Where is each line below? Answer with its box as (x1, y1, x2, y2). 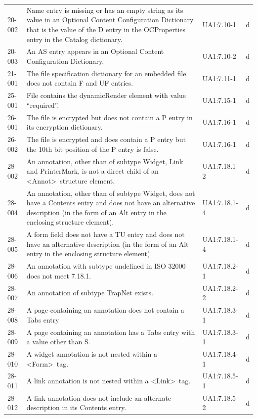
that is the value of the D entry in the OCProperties (26, 24, 185, 34)
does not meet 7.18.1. (26, 270, 91, 280)
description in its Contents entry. (26, 402, 127, 413)
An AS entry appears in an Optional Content (26, 46, 164, 56)
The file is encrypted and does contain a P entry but (26, 134, 186, 144)
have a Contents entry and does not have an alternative (26, 197, 195, 208)
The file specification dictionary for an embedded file (26, 68, 186, 78)
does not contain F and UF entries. (26, 78, 133, 88)
